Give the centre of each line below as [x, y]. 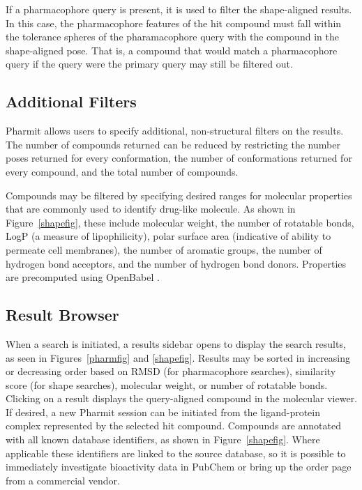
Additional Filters [71, 101]
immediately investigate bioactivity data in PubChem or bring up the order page [179, 467]
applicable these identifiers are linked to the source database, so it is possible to [176, 453]
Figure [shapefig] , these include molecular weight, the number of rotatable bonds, [180, 222]
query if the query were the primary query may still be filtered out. [149, 64]
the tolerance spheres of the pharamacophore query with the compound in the [172, 37]
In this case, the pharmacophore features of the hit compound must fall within [174, 23]
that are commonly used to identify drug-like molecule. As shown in [151, 209]
